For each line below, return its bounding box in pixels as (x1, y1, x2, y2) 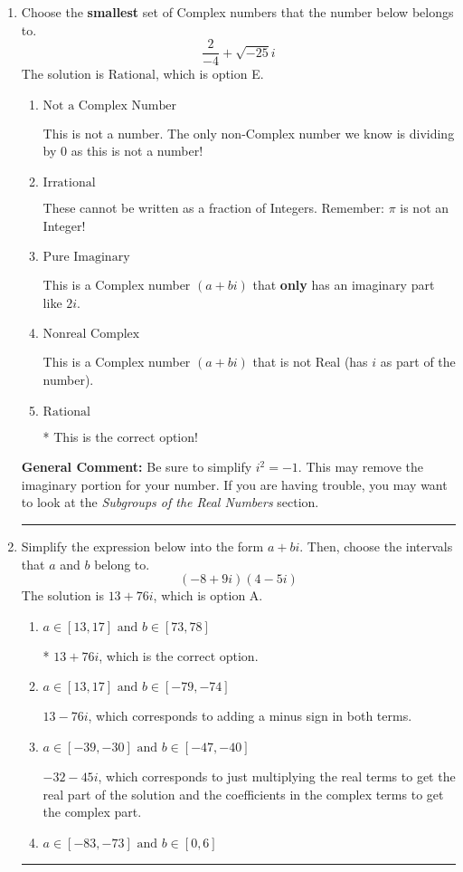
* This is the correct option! (43, 426, 198, 446)
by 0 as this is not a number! (43, 141, 203, 160)
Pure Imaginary (43, 251, 130, 264)
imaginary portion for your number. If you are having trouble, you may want (21, 474, 448, 493)
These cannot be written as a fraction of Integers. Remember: (43, 198, 384, 217)
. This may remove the (298, 457, 423, 476)
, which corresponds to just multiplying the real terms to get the (98, 766, 456, 785)
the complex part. (43, 802, 142, 821)
